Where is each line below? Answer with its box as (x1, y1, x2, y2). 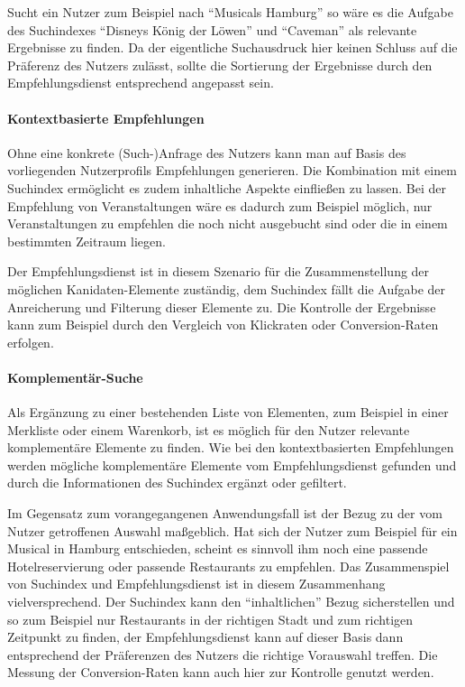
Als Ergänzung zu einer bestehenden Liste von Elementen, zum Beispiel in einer (7, 403, 449, 422)
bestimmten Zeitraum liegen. (7, 231, 166, 250)
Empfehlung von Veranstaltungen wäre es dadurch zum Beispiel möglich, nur (7, 196, 433, 215)
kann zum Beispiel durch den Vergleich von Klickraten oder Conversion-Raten (7, 315, 439, 334)
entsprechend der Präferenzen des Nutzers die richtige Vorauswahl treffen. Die (7, 645, 438, 664)
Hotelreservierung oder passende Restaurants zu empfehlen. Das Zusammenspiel (7, 556, 450, 575)
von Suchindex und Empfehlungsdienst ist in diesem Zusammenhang (7, 574, 386, 593)
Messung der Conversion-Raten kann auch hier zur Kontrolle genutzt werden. (7, 663, 434, 682)
